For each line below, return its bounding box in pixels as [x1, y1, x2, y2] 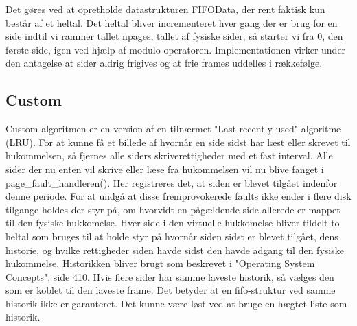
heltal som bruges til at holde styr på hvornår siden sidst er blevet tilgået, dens [5, 229, 338, 243]
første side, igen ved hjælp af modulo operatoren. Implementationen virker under [5, 42, 346, 56]
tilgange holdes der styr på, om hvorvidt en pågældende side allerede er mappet [5, 202, 341, 216]
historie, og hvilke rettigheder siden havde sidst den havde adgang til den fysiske [5, 242, 344, 257]
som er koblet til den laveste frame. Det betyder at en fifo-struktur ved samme [5, 283, 336, 297]
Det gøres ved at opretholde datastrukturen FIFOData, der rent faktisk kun [5, 2, 325, 16]
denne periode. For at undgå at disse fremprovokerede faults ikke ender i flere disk [5, 189, 352, 203]
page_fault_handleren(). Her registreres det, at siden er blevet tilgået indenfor [5, 175, 338, 189]
